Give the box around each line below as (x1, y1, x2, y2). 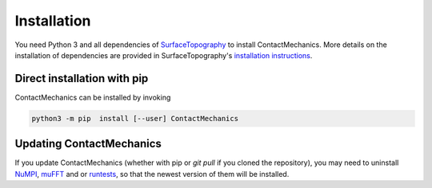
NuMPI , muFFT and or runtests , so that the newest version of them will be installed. (14, 169, 290, 178)
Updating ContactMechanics (14, 137, 162, 151)
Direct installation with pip (14, 72, 149, 85)
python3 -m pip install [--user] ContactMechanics (31, 114, 239, 123)
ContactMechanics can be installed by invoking (14, 92, 171, 102)
